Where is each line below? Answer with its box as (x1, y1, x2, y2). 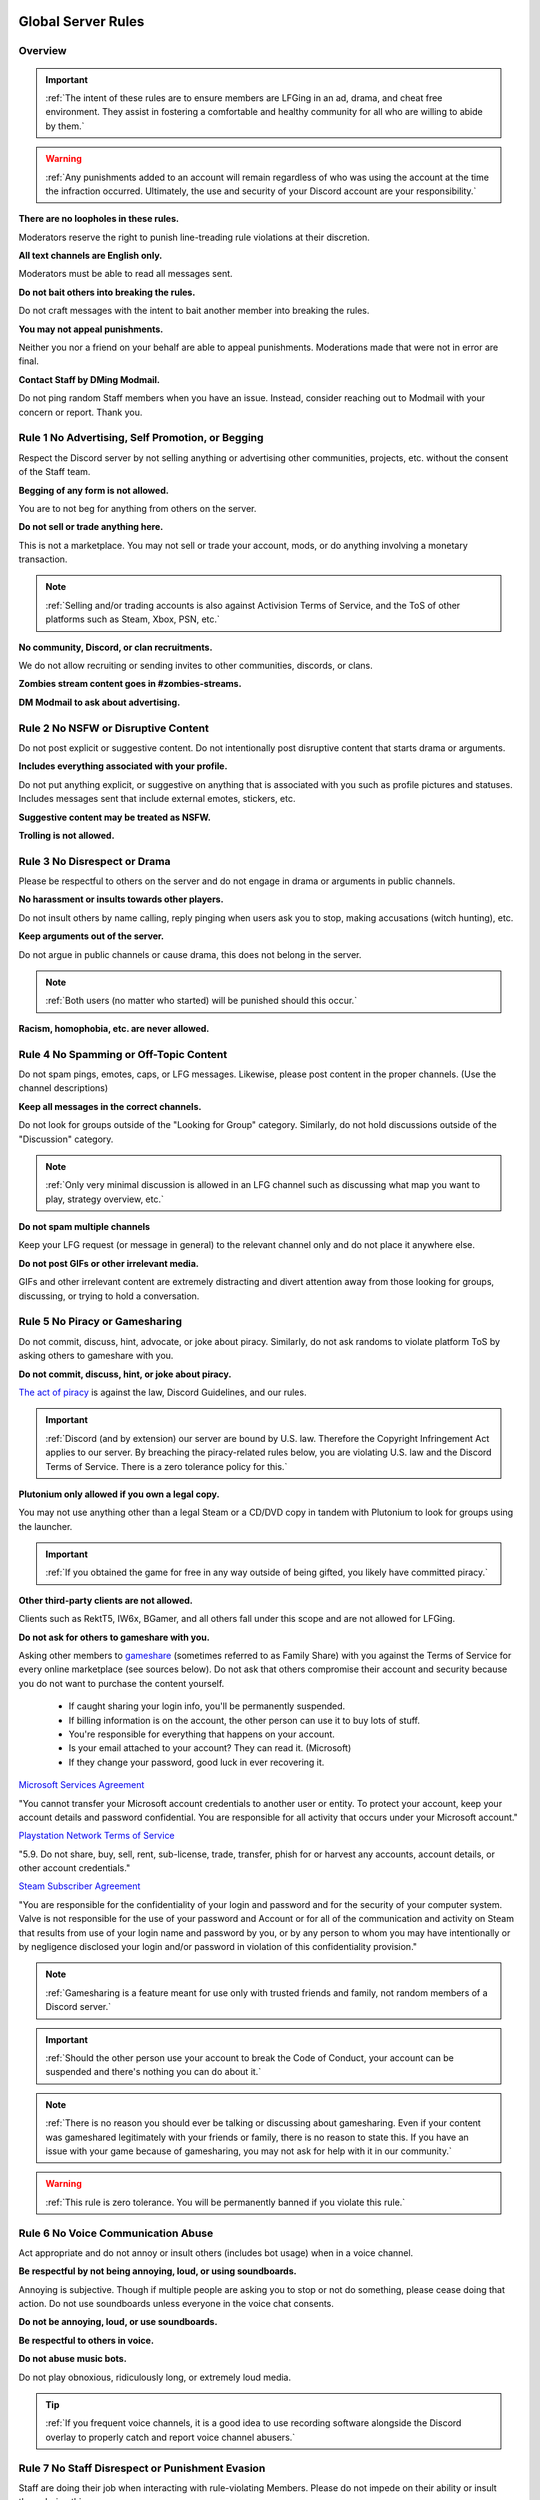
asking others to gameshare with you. (18, 1350, 174, 1362)
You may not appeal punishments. (18, 323, 164, 335)
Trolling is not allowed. (18, 829, 115, 841)
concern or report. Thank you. (18, 406, 143, 418)
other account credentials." (18, 1862, 131, 1874)
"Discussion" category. (18, 1133, 114, 1145)
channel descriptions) (18, 1082, 109, 1094)
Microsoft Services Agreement (18, 1779, 145, 1791)
